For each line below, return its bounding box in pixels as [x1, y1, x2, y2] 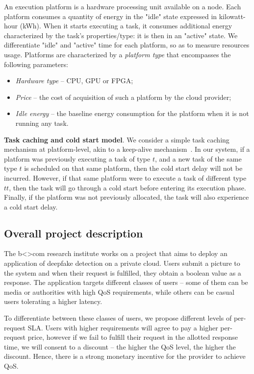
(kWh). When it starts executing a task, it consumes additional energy [20, 21, 232, 31]
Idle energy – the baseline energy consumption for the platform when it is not [15, 108, 249, 118]
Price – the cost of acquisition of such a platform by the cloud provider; [15, 92, 231, 102]
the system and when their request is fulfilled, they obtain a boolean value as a [4, 267, 241, 278]
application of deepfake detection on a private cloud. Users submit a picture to [4, 258, 240, 268]
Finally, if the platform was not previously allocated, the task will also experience [4, 192, 249, 202]
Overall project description [4, 225, 143, 240]
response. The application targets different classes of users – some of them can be [4, 277, 248, 287]
